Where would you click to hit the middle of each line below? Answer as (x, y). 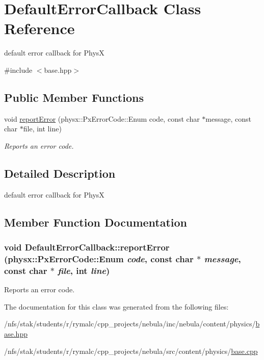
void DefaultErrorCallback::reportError (87, 247)
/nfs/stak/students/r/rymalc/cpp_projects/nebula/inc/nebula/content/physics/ (130, 324)
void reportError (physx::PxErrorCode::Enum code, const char (102, 118)
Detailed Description (60, 173)
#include (18, 70)
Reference (39, 28)
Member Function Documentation (96, 222)
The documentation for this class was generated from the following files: (116, 306)
